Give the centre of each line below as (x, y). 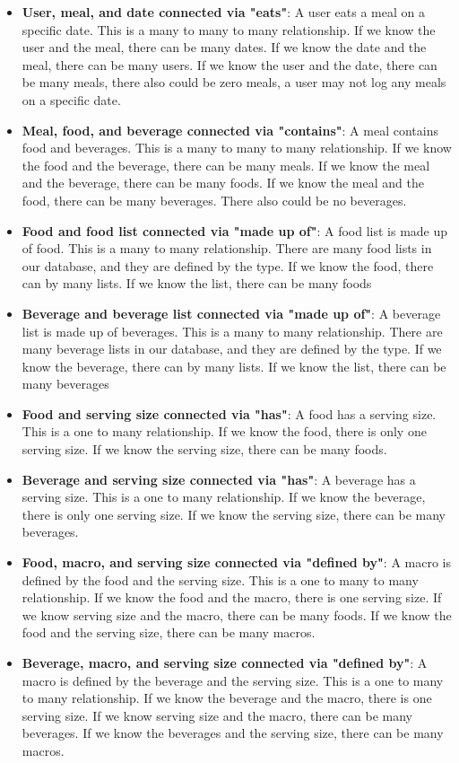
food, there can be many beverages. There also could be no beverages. (214, 200)
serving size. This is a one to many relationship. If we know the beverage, (224, 497)
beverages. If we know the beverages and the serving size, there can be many (233, 733)
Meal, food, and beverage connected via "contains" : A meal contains (230, 130)
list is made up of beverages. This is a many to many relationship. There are (232, 331)
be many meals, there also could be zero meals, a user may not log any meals (234, 82)
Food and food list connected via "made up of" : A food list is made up (235, 230)
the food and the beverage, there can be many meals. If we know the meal (226, 165)
